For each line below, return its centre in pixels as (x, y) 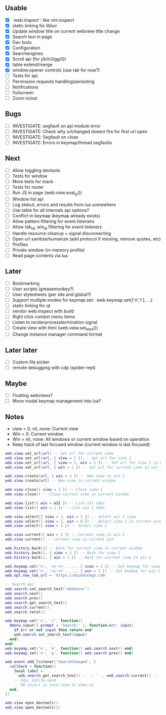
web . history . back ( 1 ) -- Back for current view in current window (74, 548)
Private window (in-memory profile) (48, 250)
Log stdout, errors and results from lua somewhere (64, 204)
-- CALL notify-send (35, 680)
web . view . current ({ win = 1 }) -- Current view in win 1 (65, 535)
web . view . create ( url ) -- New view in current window (61, 481)
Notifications (25, 87)
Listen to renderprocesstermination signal (55, 322)
